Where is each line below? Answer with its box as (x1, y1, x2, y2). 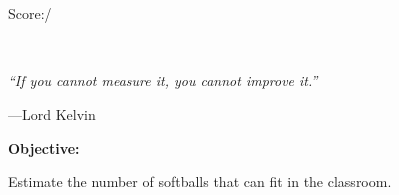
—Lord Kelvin (8, 103, 96, 124)
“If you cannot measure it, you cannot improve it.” (8, 70, 318, 91)
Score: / (8, 3, 52, 24)
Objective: (8, 137, 80, 158)
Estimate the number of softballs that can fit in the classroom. (8, 171, 392, 192)
